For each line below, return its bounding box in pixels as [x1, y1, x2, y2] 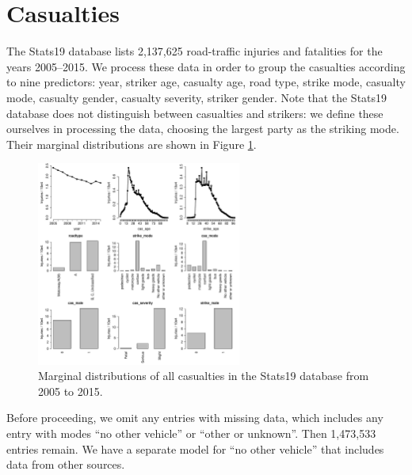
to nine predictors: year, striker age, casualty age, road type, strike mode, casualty [6, 74, 406, 90]
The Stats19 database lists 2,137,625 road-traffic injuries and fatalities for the [6, 43, 383, 59]
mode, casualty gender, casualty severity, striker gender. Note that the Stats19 [6, 89, 387, 105]
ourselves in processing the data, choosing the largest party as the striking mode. [6, 120, 399, 137]
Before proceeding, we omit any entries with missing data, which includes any [6, 409, 383, 426]
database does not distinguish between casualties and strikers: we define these [6, 104, 383, 121]
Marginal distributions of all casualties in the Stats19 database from [38, 367, 369, 384]
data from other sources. [6, 456, 125, 473]
